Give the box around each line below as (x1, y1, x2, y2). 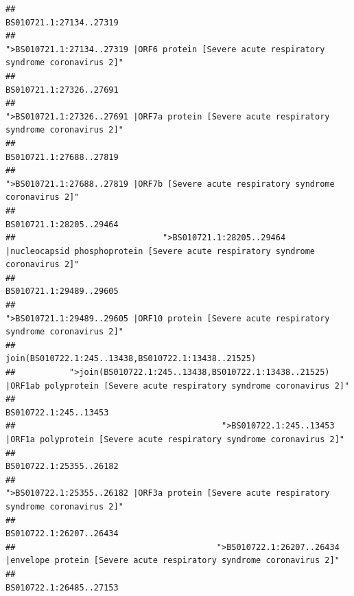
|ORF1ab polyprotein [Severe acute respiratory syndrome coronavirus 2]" (5, 380, 350, 391)
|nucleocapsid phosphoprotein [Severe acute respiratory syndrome (5, 246, 316, 256)
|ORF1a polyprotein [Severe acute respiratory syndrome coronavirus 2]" (5, 435, 344, 444)
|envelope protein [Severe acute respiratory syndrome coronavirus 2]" (5, 555, 340, 566)
